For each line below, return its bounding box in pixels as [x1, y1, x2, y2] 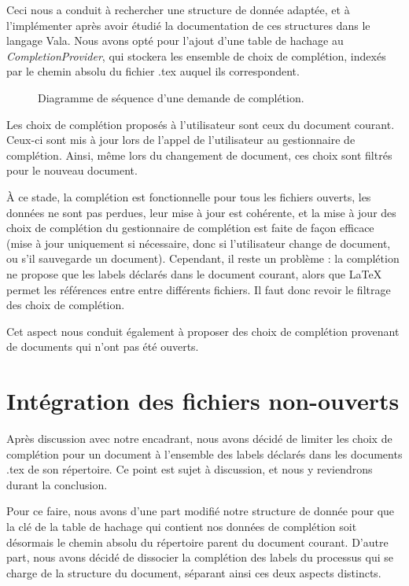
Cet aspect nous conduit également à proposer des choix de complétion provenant [6, 322, 400, 339]
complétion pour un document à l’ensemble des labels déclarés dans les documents [6, 445, 403, 462]
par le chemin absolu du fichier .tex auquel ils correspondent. [6, 63, 300, 79]
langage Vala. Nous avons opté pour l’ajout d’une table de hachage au [6, 32, 344, 49]
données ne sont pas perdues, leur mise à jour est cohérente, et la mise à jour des [6, 204, 396, 220]
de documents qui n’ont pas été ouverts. [6, 338, 199, 355]
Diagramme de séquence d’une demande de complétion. [38, 89, 304, 105]
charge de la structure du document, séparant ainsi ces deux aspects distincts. [6, 564, 381, 580]
